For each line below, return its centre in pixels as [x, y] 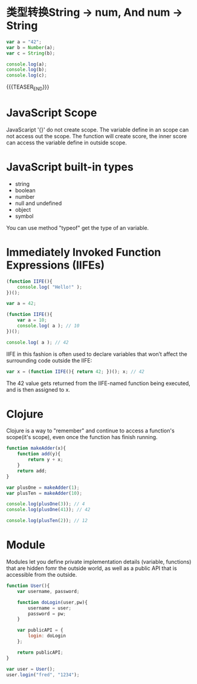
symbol [24, 216]
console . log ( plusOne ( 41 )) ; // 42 [48, 510]
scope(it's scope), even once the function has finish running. [82, 437]
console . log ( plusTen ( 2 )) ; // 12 [47, 521]
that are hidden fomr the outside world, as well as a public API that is [92, 568]
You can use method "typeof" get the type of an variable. [78, 227]
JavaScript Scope [52, 113]
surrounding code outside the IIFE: [49, 360]
